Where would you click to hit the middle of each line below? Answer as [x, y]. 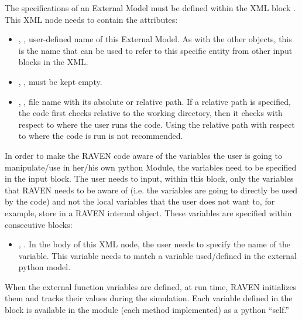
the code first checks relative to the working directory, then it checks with [150, 113]
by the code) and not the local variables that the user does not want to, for [140, 201]
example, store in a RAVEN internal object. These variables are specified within [148, 212]
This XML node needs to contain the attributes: [91, 19]
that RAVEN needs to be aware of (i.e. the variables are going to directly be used [151, 190]
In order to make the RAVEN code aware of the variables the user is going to [144, 155]
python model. [44, 267]
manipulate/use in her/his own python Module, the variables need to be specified [151, 167]
